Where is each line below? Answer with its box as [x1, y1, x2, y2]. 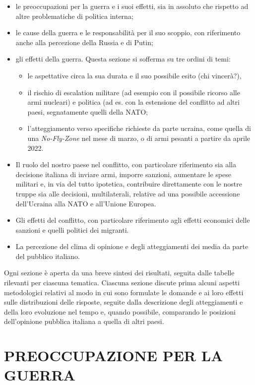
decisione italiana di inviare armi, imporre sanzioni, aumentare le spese [15, 169, 231, 179]
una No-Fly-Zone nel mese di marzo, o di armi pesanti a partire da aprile [27, 132, 251, 143]
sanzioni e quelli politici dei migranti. [15, 224, 129, 235]
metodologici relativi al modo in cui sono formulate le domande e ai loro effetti [4, 287, 244, 297]
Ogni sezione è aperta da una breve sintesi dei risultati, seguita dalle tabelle [4, 267, 235, 278]
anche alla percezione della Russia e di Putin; [15, 37, 153, 47]
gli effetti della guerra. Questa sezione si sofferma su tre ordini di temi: [15, 54, 231, 64]
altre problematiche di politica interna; [15, 10, 133, 21]
